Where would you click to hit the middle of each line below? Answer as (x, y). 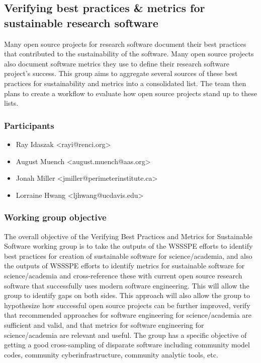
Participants (29, 125)
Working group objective (55, 217)
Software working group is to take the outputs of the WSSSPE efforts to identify (128, 246)
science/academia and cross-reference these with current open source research (123, 275)
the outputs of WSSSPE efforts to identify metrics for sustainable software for (124, 266)
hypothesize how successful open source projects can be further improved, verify (127, 305)
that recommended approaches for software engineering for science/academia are (128, 315)
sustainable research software (81, 22)
